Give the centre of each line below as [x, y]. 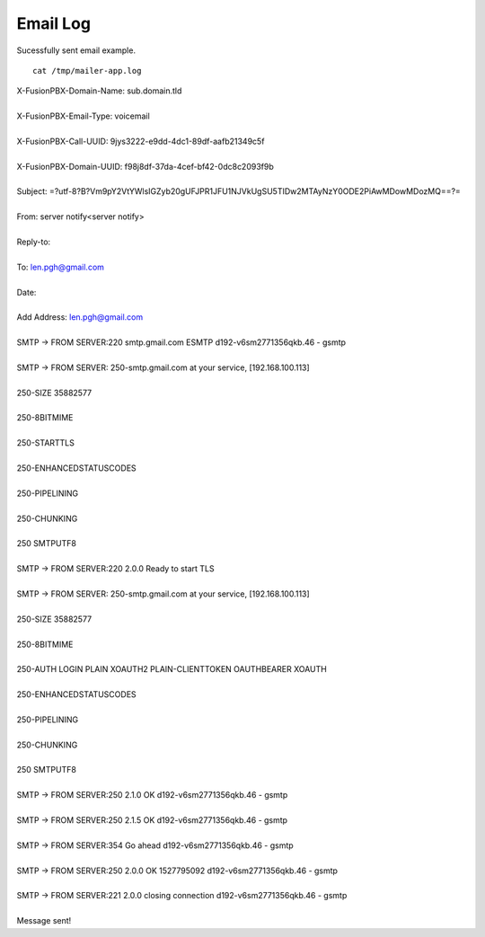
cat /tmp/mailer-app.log [87, 71]
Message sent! [44, 921]
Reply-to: [34, 242]
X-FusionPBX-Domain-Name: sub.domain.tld [99, 91]
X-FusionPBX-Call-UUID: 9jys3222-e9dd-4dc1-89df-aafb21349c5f [141, 141]
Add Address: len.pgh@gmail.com [80, 317]
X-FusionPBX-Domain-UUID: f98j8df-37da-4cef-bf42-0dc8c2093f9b [145, 166]
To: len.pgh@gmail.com [61, 267]
